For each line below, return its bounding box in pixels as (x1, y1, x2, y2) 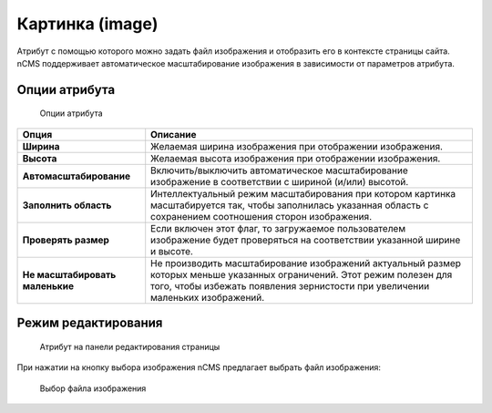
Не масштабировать (22, 268, 117, 281)
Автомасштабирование (22, 170, 131, 182)
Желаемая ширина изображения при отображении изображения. (150, 139, 444, 152)
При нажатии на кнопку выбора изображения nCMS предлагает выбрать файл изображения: (16, 362, 382, 373)
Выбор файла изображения (39, 383, 147, 394)
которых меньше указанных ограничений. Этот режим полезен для (150, 268, 453, 281)
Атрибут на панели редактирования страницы (39, 341, 220, 352)
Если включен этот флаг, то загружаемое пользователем (150, 222, 405, 234)
